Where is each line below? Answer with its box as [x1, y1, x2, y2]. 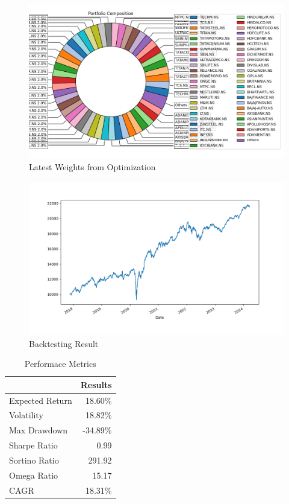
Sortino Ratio [9, 453, 59, 466]
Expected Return [9, 394, 72, 406]
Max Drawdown [9, 424, 68, 436]
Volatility [9, 409, 43, 421]
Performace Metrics [24, 357, 96, 370]
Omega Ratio [9, 468, 58, 481]
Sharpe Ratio [9, 439, 58, 451]
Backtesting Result [29, 337, 99, 349]
